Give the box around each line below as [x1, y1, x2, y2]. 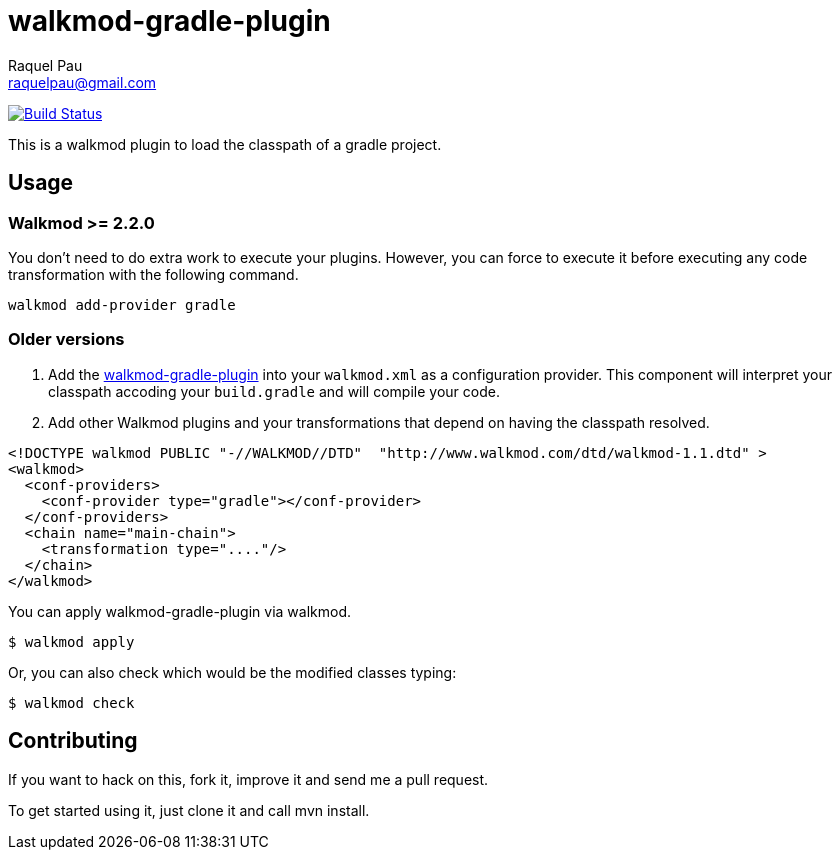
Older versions [8, 329, 125, 350]
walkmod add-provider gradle [8, 296, 236, 313]
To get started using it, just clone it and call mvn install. [8, 801, 370, 819]
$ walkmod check [8, 694, 135, 711]
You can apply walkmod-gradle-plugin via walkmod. [8, 602, 351, 620]
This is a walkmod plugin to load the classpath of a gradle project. [8, 135, 442, 153]
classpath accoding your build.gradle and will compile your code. [48, 382, 500, 400]
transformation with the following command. [8, 265, 299, 283]
